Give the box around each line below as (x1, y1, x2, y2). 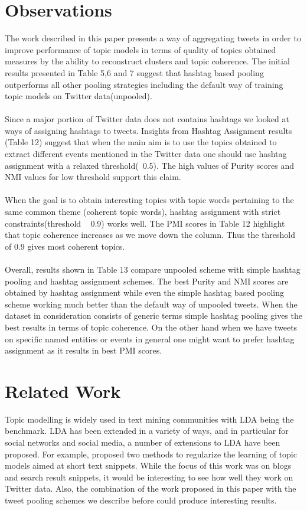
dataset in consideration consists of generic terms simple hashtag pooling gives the (5, 309, 302, 322)
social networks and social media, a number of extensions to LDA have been (5, 436, 280, 449)
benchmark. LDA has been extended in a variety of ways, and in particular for (5, 424, 289, 437)
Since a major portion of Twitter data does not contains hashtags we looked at (5, 113, 289, 125)
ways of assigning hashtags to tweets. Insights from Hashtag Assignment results (5, 124, 292, 136)
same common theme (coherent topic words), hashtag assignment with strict (5, 205, 281, 218)
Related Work (5, 378, 121, 403)
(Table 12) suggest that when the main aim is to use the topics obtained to (5, 136, 277, 148)
